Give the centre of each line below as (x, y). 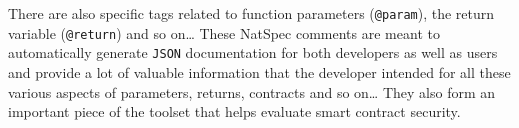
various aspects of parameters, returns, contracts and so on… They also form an (252, 91)
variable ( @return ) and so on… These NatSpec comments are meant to (224, 32)
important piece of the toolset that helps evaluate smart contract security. (234, 111)
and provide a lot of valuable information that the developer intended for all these (259, 71)
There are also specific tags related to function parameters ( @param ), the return (251, 13)
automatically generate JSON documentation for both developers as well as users (253, 52)
